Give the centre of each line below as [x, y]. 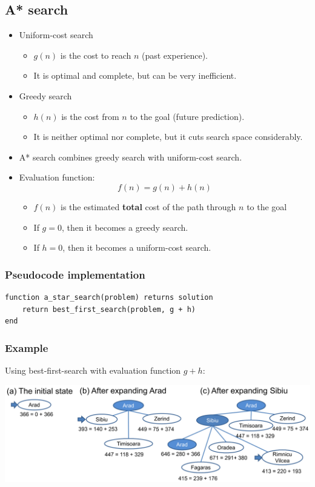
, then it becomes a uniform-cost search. [137, 247]
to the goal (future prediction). [187, 116]
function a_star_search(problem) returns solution [109, 297]
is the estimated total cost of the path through [148, 206]
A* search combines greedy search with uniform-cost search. [131, 157]
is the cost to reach [96, 55]
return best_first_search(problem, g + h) [109, 309]
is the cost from [90, 116]
